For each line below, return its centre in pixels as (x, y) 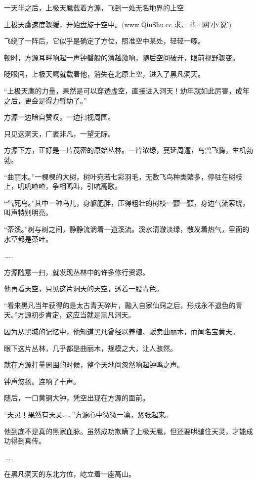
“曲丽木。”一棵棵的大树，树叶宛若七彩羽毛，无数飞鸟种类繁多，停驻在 (116, 176)
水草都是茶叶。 (28, 239)
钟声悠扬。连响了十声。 (42, 381)
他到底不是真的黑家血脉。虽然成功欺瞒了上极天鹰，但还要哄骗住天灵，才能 (125, 431)
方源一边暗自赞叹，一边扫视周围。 (59, 117)
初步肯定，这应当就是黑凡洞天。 (83, 315)
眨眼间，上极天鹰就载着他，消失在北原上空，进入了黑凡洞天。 (104, 74)
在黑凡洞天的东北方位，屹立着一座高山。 (70, 474)
